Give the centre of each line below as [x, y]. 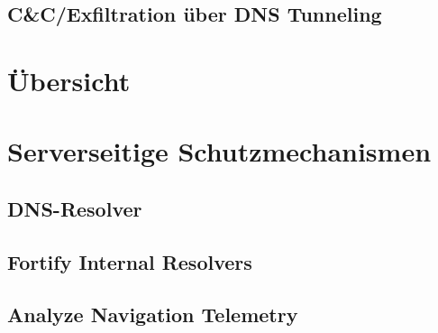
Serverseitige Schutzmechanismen [219, 151]
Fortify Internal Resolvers [130, 261]
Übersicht [69, 80]
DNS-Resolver [75, 208]
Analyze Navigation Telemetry [153, 314]
